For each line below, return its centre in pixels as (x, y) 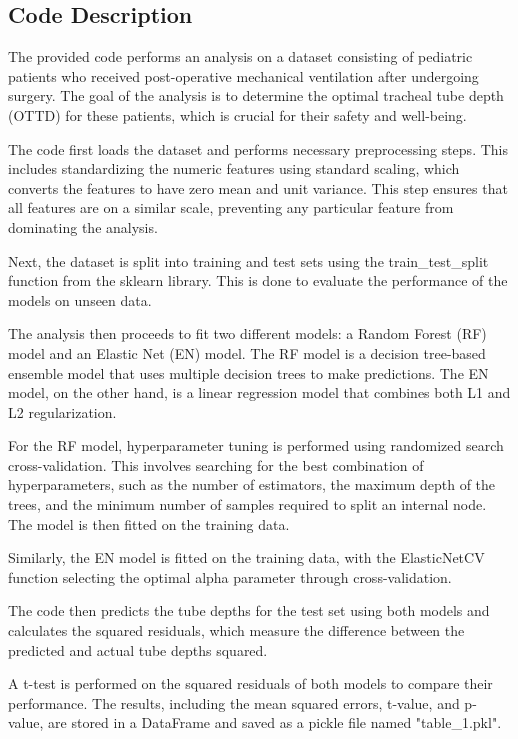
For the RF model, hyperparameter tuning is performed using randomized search (256, 445)
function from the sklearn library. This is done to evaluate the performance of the (258, 280)
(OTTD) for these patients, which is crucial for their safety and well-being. (237, 114)
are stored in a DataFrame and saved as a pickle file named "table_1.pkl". (275, 722)
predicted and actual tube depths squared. (138, 649)
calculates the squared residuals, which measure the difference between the (236, 630)
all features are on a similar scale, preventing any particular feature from (231, 207)
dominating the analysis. (83, 226)
